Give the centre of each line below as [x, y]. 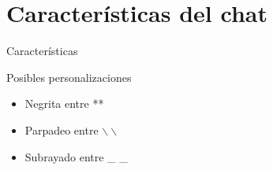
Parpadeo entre [62, 129]
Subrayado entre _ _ [76, 156]
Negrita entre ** [64, 103]
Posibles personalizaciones [69, 77]
